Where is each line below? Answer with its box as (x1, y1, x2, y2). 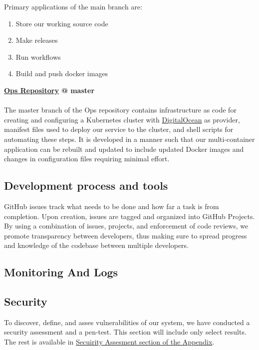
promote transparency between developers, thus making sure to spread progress (4, 230, 247, 240)
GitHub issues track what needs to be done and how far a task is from (4, 201, 219, 211)
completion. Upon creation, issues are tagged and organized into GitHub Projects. (4, 211, 255, 221)
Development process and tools (4, 178, 168, 193)
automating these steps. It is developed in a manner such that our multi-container (4, 133, 255, 144)
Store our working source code (15, 18, 108, 28)
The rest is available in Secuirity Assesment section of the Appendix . (4, 337, 215, 347)
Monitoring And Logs (4, 264, 118, 280)
